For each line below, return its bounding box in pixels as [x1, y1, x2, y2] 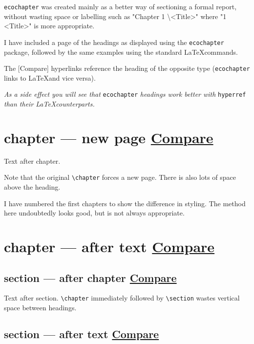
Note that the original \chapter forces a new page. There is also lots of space [4, 172, 236, 182]
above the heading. [4, 181, 61, 192]
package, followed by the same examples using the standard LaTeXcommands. [4, 46, 238, 57]
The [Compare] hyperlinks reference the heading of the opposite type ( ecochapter [4, 63, 250, 73]
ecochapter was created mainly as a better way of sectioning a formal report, [4, 1, 237, 11]
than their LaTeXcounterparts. [4, 99, 95, 108]
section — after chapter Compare [4, 270, 177, 285]
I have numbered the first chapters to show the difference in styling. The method [4, 198, 246, 208]
